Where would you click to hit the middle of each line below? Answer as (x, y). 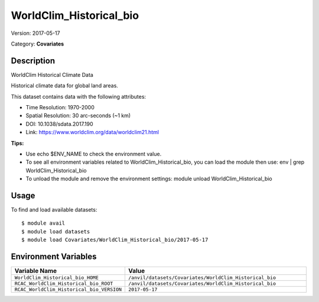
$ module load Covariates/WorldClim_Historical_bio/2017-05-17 (115, 240)
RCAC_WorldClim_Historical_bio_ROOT (64, 284)
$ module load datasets (56, 231)
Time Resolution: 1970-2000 (60, 108)
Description (33, 61)
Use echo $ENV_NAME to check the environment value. (94, 154)
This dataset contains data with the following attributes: (79, 96)
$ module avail (43, 223)
